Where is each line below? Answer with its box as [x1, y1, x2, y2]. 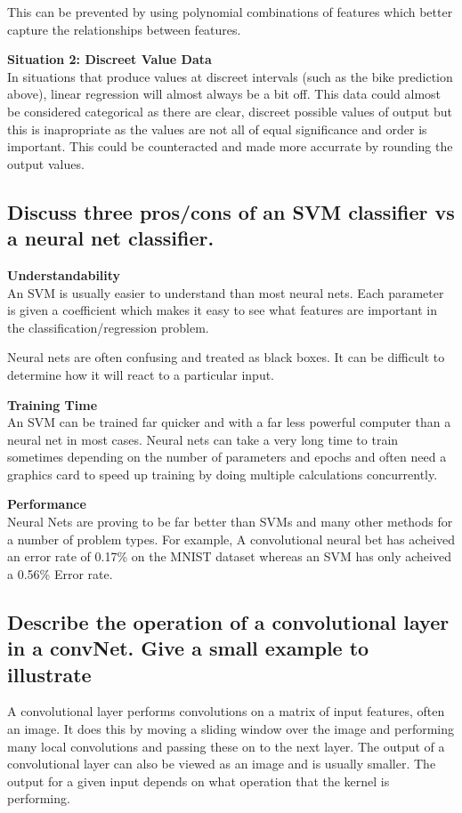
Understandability [7, 265, 121, 284]
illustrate [7, 660, 92, 688]
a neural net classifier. [7, 224, 215, 252]
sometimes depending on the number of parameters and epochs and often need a [7, 447, 447, 466]
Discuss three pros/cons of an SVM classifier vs [7, 197, 455, 225]
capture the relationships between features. [7, 20, 241, 38]
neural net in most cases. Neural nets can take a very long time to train [7, 430, 399, 448]
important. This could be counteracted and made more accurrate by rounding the [7, 137, 453, 156]
